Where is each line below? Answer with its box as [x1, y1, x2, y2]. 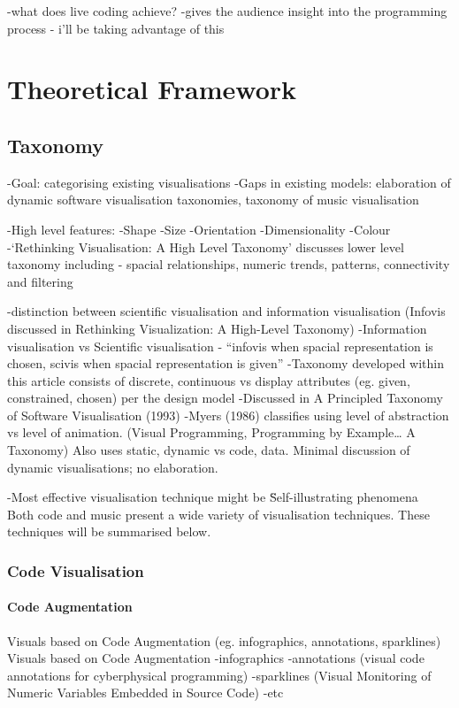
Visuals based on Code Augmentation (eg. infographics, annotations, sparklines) [7, 631, 441, 650]
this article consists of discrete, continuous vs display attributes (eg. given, [7, 371, 410, 389]
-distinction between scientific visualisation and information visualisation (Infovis [7, 302, 446, 320]
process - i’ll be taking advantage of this [7, 19, 225, 37]
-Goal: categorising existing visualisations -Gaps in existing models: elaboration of [7, 173, 451, 191]
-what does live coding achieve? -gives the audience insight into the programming [7, 2, 448, 19]
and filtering [7, 272, 73, 290]
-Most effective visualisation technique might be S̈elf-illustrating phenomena [7, 488, 418, 506]
